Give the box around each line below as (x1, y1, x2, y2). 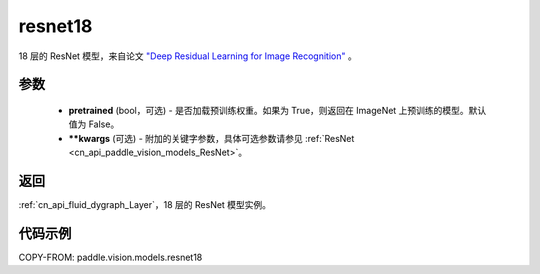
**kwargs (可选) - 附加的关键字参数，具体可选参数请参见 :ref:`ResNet (68, 132, 355, 144)
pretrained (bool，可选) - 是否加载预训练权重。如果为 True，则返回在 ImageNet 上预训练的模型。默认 (68, 104, 487, 116)
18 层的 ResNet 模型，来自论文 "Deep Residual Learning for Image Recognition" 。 (18, 50, 357, 62)
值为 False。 (68, 118, 120, 130)
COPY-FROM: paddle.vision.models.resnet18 (18, 251, 203, 263)
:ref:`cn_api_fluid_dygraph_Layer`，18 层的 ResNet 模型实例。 (18, 199, 272, 211)
